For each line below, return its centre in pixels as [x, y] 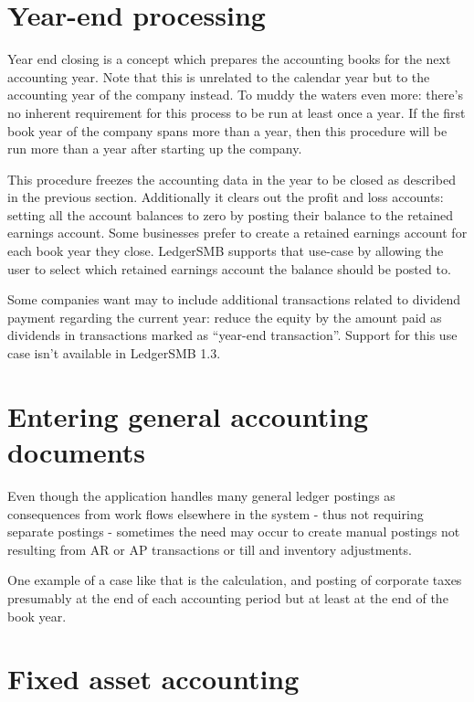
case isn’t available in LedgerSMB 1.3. [114, 353]
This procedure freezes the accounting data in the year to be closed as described [232, 179]
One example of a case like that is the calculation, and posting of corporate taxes [235, 580]
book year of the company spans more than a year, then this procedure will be [227, 130]
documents [76, 452]
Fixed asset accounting [153, 679]
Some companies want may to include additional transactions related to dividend [234, 299]
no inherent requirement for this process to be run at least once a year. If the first [237, 112]
